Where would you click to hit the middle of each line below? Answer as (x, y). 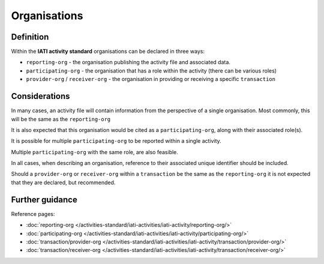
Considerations (40, 96)
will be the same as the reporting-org (61, 119)
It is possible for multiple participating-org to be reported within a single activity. (116, 141)
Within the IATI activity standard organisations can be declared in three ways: (108, 52)
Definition (30, 37)
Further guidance (44, 199)
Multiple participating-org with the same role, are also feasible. (94, 152)
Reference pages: (33, 214)
